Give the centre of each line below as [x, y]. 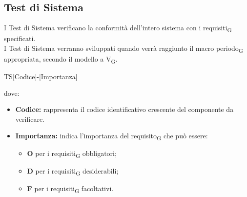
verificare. [30, 119]
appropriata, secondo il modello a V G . [61, 59]
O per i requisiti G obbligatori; [72, 153]
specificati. [20, 38]
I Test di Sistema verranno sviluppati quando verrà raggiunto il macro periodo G [123, 48]
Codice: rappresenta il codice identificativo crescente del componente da [124, 109]
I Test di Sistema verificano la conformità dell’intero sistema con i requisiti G [118, 28]
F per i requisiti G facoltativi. [70, 189]
